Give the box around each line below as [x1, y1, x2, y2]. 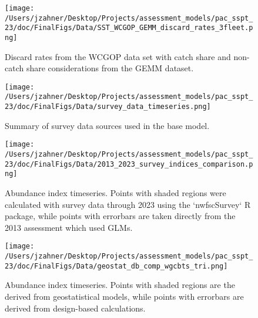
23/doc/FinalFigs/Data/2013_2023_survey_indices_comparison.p [5, 160, 253, 168]
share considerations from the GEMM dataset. [26, 62, 194, 74]
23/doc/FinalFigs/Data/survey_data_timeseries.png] [5, 102, 211, 111]
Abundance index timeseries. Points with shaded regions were [5, 187, 226, 198]
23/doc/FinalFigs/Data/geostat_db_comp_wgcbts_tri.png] [5, 261, 228, 270]
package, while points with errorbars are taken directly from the [5, 210, 236, 222]
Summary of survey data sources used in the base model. [5, 119, 210, 131]
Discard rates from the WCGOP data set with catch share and [5, 50, 231, 62]
